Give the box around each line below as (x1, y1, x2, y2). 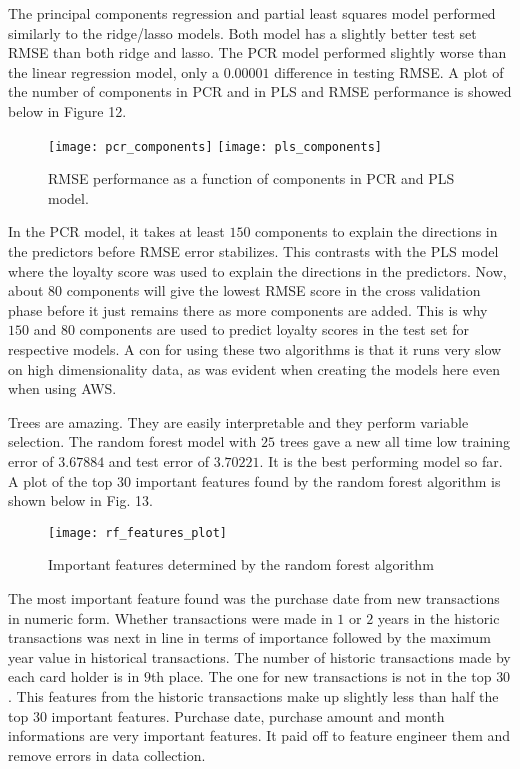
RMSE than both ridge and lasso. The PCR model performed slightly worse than (8, 42, 507, 63)
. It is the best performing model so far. (259, 450, 503, 471)
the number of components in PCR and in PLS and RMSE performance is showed (8, 81, 512, 102)
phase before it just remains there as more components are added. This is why (8, 299, 488, 320)
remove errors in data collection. (8, 744, 206, 765)
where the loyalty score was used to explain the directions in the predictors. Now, (8, 260, 507, 281)
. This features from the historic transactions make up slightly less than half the (8, 685, 499, 706)
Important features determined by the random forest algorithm (48, 554, 434, 575)
